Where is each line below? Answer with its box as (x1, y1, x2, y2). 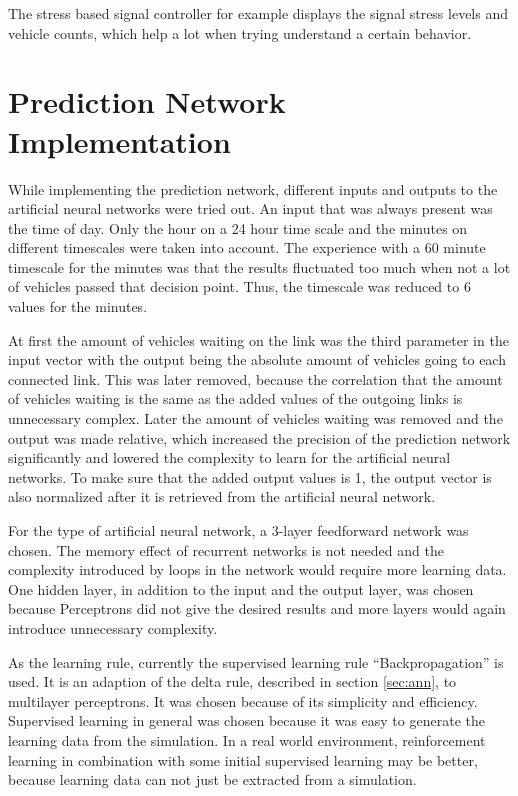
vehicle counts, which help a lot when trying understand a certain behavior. (8, 22, 472, 43)
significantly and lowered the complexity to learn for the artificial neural (8, 447, 451, 468)
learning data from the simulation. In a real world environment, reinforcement (8, 729, 486, 750)
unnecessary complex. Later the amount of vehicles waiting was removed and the (8, 408, 503, 429)
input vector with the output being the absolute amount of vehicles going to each (8, 349, 506, 370)
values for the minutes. (8, 296, 148, 317)
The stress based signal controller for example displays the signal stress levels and (8, 3, 509, 23)
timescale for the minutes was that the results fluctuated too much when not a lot (8, 256, 511, 277)
